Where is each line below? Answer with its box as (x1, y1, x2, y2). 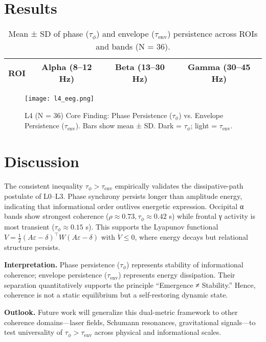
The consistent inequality (4, 180, 83, 191)
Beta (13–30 (115, 61, 165, 73)
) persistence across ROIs (167, 28, 258, 40)
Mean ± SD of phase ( (8, 28, 89, 40)
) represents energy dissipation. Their (118, 269, 235, 280)
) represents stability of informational (126, 259, 243, 269)
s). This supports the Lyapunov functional (85, 221, 218, 232)
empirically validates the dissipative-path (115, 180, 243, 191)
